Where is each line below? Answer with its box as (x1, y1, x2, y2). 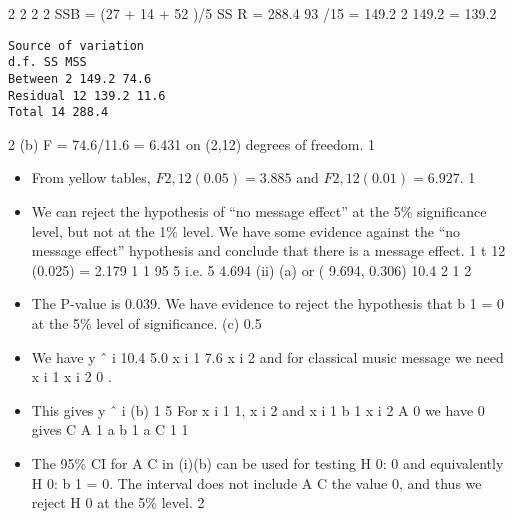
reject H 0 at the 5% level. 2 (31, 492, 205, 513)
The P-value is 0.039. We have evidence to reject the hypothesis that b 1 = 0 (31, 293, 504, 314)
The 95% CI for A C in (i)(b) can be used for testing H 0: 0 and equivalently (31, 453, 504, 473)
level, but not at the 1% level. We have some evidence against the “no (31, 220, 461, 241)
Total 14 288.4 (8, 105, 109, 120)
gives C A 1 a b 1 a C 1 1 (31, 419, 189, 440)
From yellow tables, (31, 167, 151, 188)
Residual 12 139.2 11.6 (8, 88, 166, 103)
